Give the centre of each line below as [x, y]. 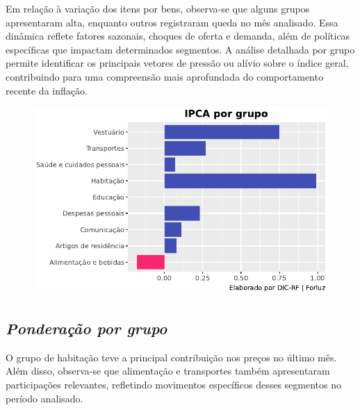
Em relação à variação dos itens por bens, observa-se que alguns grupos [158, 8]
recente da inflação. [47, 90]
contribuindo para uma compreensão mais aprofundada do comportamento [164, 76]
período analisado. [44, 398]
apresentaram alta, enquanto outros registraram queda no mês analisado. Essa [172, 22]
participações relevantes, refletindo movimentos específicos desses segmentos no [174, 384]
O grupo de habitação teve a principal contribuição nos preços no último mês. [171, 357]
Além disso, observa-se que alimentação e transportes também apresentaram [168, 371]
